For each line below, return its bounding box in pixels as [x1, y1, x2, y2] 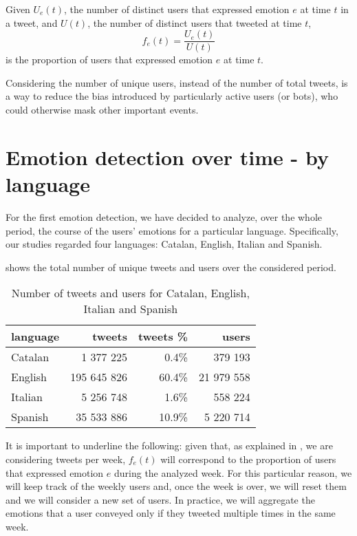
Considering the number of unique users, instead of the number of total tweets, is [6, 75, 348, 89]
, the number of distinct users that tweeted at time [87, 15, 302, 30]
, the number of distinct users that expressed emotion [64, 2, 290, 16]
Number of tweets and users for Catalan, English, [11, 285, 250, 301]
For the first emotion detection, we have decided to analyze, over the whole [6, 209, 323, 224]
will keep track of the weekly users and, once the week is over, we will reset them [6, 479, 347, 493]
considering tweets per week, [6, 451, 126, 466]
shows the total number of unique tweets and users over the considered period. [6, 259, 336, 274]
